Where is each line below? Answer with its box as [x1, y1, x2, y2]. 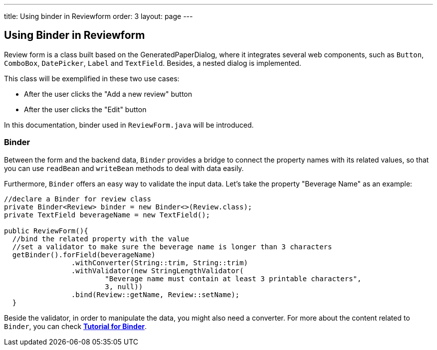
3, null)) [105, 282, 143, 291]
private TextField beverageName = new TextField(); [4, 210, 211, 219]
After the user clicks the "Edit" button [24, 105, 147, 114]
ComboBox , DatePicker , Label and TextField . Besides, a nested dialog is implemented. [4, 58, 301, 67]
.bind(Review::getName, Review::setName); [71, 290, 240, 299]
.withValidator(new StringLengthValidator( [71, 266, 244, 275]
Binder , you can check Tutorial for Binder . [4, 322, 147, 331]
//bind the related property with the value [12, 234, 189, 243]
